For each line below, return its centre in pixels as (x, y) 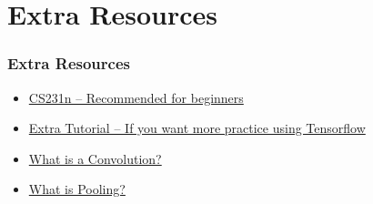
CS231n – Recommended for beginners (136, 97)
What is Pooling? (77, 189)
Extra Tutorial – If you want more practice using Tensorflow (197, 128)
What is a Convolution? (95, 158)
